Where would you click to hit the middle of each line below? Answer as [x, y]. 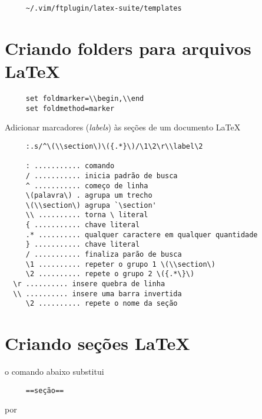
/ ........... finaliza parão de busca [104, 255]
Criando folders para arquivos [128, 48]
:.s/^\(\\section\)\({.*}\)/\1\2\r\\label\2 [114, 146]
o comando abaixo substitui [54, 371]
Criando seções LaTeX [97, 343]
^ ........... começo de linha [87, 186]
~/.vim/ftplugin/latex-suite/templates [104, 8]
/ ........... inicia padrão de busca [102, 176]
